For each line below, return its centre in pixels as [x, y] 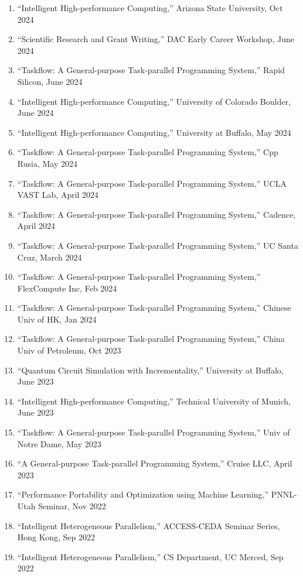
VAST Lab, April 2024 [58, 195]
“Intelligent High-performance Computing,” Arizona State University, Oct [150, 8]
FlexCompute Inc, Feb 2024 [67, 288]
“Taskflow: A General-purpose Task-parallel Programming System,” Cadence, [156, 214]
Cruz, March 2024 [50, 257]
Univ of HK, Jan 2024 [57, 319]
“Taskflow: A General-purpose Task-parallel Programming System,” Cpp [148, 152]
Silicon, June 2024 [50, 81]
